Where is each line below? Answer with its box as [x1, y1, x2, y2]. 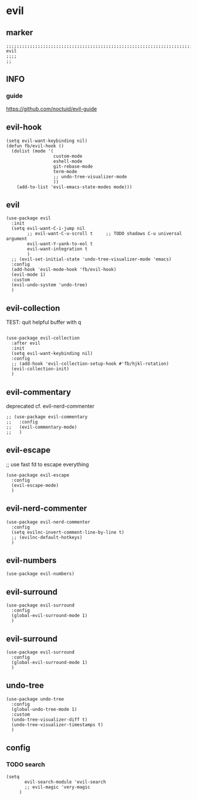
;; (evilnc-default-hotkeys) [11, 534, 83, 540]
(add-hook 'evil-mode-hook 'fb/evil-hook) [11, 267, 117, 273]
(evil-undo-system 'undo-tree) [11, 282, 88, 288]
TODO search [6, 761, 45, 769]
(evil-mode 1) [11, 272, 46, 278]
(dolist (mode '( [11, 148, 54, 154]
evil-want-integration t [27, 246, 88, 252]
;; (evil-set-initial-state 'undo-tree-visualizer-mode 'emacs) [11, 256, 172, 262]
